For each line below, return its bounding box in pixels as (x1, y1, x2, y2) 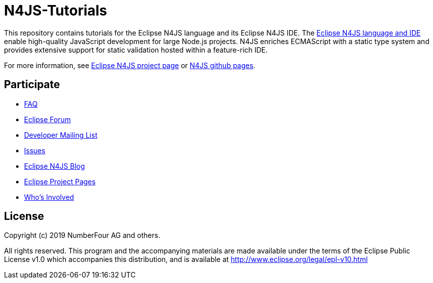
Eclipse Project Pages (24, 177, 96, 186)
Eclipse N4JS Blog (24, 161, 85, 170)
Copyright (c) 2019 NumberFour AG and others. (4, 231, 160, 240)
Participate (4, 78, 60, 91)
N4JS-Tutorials (4, 2, 107, 19)
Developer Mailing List (24, 130, 98, 139)
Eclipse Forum (24, 115, 71, 124)
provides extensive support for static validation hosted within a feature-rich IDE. (4, 45, 268, 54)
